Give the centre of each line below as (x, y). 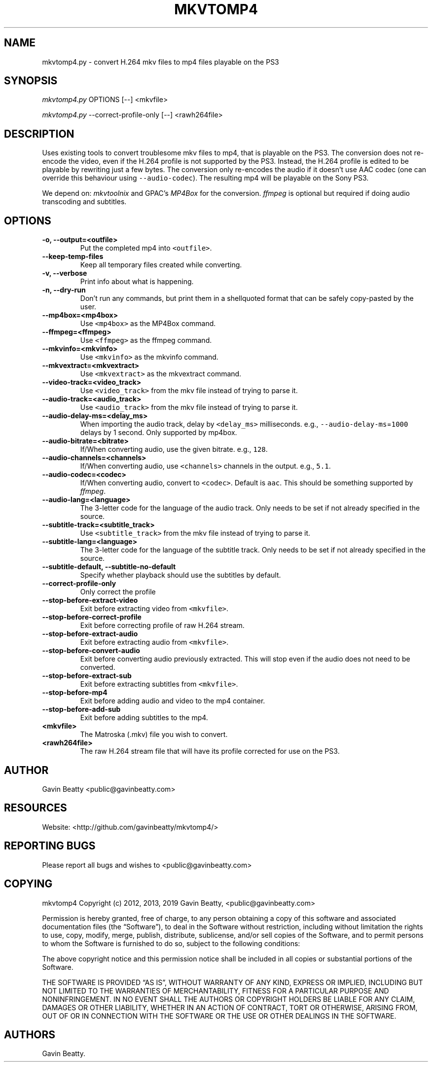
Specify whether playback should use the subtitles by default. (180, 575)
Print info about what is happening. (137, 282)
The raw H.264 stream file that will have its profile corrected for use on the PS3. (210, 751)
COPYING (28, 884)
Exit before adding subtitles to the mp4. (144, 718)
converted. (98, 667)
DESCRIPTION (39, 134)
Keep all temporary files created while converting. (161, 265)
